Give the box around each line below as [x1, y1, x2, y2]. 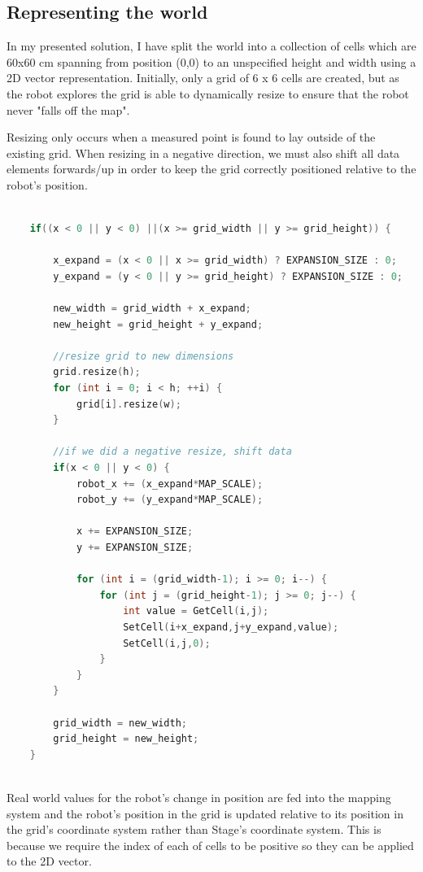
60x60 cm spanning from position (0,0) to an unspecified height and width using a [7, 53, 416, 70]
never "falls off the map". [7, 101, 130, 118]
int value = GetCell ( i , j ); [123, 605, 269, 617]
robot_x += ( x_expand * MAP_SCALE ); [76, 477, 264, 490]
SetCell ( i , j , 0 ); [123, 637, 211, 649]
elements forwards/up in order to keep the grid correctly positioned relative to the [7, 160, 416, 177]
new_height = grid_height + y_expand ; [53, 318, 264, 330]
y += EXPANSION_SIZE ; [76, 542, 194, 554]
